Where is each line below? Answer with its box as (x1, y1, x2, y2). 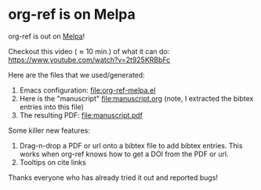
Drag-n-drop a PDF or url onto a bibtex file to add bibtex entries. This (19, 141, 243, 150)
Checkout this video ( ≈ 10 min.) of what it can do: (8, 46, 170, 56)
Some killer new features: (8, 126, 90, 135)
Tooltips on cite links (19, 157, 86, 166)
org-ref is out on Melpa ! (8, 31, 85, 41)
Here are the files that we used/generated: (8, 70, 145, 79)
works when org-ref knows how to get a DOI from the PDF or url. (19, 149, 229, 159)
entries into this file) (19, 102, 85, 111)
